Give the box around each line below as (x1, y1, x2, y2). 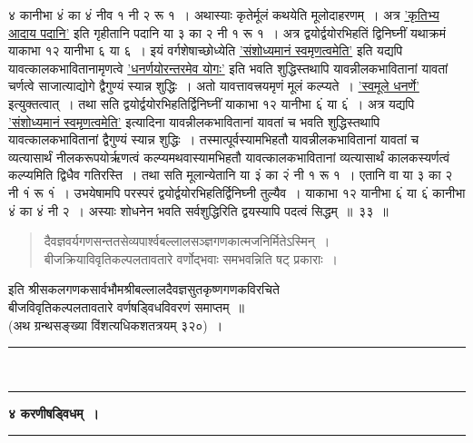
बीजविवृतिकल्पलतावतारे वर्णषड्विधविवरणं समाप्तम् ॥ (8, 297, 244, 316)
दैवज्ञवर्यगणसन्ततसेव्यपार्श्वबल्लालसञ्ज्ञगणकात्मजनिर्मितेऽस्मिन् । (44, 231, 330, 251)
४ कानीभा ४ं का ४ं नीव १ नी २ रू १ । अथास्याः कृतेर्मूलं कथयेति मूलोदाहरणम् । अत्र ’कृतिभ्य (8, 5, 439, 24)
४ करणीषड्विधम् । (8, 403, 100, 422)
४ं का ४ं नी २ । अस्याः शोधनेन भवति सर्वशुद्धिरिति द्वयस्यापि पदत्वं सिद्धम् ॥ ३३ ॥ (8, 201, 389, 220)
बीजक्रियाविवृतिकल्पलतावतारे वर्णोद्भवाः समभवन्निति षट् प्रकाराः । (44, 249, 338, 268)
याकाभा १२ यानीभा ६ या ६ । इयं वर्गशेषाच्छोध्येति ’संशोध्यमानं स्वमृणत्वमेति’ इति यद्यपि (8, 41, 403, 60)
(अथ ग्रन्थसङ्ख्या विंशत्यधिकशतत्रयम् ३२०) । (8, 315, 223, 334)
